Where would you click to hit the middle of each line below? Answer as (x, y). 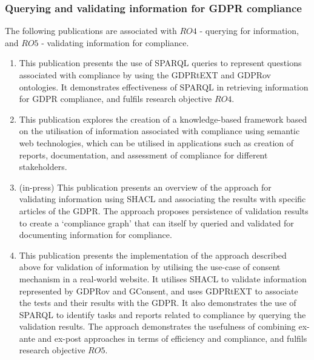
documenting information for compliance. (95, 235)
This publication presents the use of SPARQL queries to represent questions (160, 63)
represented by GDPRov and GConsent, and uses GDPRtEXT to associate (159, 290)
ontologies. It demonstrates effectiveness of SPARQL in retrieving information (164, 87)
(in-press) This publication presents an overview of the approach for (145, 187)
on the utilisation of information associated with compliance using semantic (159, 131)
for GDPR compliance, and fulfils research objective (115, 99)
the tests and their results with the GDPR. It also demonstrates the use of (158, 303)
